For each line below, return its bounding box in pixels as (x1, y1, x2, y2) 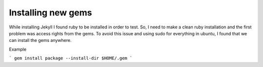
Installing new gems (9, 7, 92, 18)
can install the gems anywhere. (9, 38, 72, 43)
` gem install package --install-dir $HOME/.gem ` (9, 55, 132, 61)
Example (9, 46, 27, 52)
